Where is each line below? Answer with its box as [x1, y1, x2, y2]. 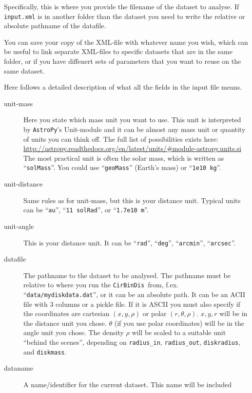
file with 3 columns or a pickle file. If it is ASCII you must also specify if [23, 299, 240, 309]
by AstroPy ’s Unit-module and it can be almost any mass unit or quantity [23, 124, 246, 134]
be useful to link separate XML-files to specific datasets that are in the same [4, 46, 233, 56]
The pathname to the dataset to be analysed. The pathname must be [23, 270, 231, 280]
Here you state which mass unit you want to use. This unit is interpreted [23, 114, 241, 125]
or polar [142, 308, 167, 318]
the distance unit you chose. [23, 318, 107, 328]
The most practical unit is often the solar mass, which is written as [23, 152, 224, 163]
